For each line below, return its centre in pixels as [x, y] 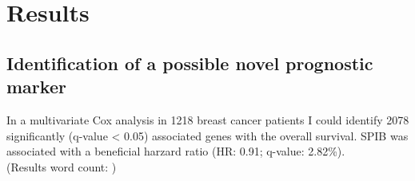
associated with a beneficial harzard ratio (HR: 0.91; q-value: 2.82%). [176, 151]
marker [36, 87]
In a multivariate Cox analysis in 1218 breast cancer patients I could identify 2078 [208, 119]
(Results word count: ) [62, 166]
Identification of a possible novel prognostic [190, 63]
